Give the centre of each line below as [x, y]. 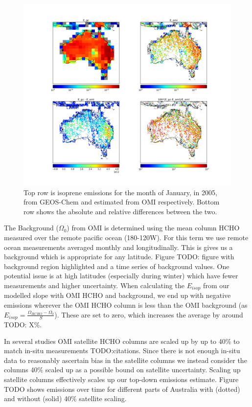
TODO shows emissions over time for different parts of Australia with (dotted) [122, 389]
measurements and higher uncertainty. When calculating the [94, 285]
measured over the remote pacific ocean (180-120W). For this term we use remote [126, 237]
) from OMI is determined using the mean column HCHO [153, 228]
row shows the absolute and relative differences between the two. [120, 211]
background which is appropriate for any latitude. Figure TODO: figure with [119, 257]
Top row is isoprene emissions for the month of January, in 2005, [120, 192]
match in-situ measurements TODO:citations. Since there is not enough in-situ [122, 350]
